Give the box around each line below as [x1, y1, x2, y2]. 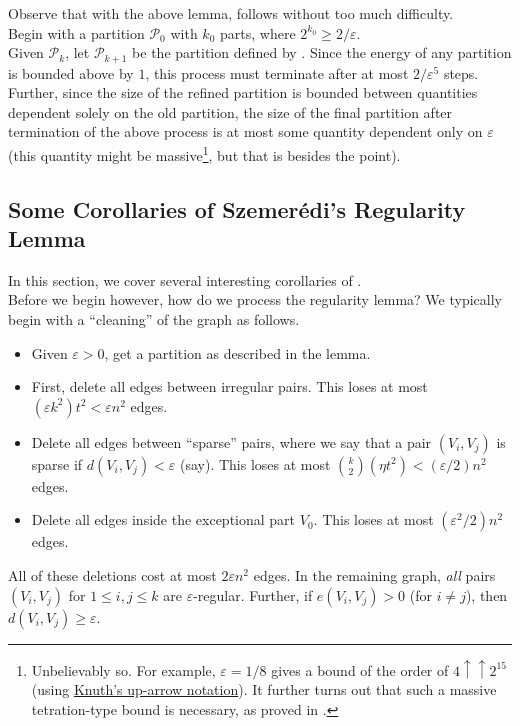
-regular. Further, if [193, 584, 313, 605]
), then [465, 584, 508, 605]
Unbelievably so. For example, [31, 659, 216, 680]
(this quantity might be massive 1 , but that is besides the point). [8, 142, 401, 165]
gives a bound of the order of [271, 659, 449, 680]
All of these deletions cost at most [8, 565, 217, 586]
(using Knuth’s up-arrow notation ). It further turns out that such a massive [31, 679, 497, 700]
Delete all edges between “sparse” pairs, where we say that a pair [31, 431, 432, 452]
